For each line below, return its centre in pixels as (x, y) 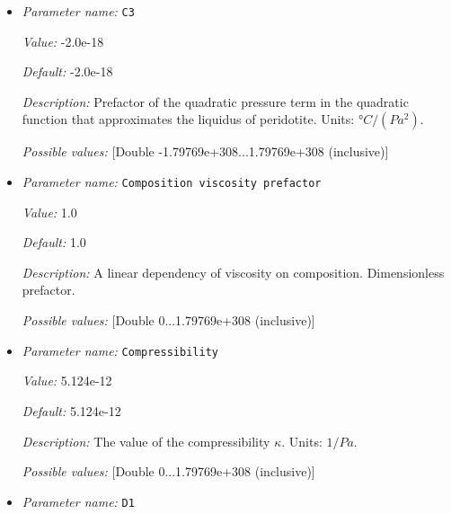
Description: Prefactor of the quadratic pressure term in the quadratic (215, 101)
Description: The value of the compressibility (146, 441)
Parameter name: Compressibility (120, 350)
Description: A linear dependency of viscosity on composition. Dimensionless (233, 272)
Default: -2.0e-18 (67, 71)
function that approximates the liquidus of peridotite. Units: (188, 119)
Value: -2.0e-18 (63, 41)
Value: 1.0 (49, 212)
